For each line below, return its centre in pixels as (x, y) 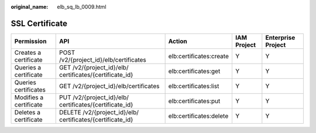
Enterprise (280, 37)
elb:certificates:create (199, 56)
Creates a (28, 52)
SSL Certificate (39, 23)
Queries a (28, 67)
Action (178, 41)
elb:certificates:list (194, 86)
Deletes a (28, 112)
